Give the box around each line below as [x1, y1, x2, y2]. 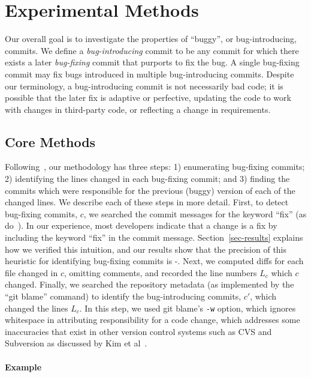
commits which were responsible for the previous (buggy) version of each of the [5, 184, 295, 196]
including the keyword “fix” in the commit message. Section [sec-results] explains [5, 231, 303, 244]
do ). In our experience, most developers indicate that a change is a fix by [5, 219, 277, 232]
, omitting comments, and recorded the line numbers [64, 266, 257, 279]
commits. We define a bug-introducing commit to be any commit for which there [5, 44, 299, 56]
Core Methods [5, 132, 96, 151]
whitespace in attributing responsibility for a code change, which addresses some [5, 313, 300, 326]
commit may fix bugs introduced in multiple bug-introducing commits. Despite [5, 67, 294, 80]
